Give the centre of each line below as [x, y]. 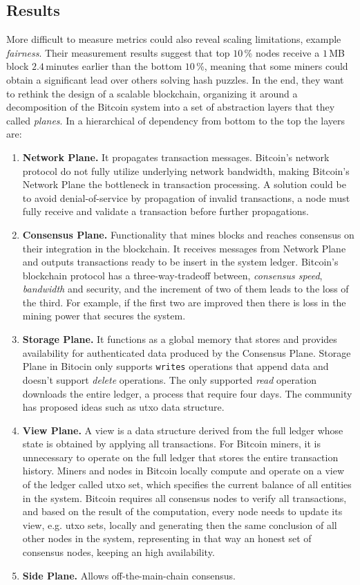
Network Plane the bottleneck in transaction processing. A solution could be [184, 184]
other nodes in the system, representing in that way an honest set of [167, 538]
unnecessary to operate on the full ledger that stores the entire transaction [180, 457]
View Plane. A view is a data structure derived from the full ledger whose [183, 430]
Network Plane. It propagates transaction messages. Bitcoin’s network [176, 157]
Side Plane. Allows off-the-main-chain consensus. [129, 575]
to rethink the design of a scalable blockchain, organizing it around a [152, 93]
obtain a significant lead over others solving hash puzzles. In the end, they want [175, 79]
